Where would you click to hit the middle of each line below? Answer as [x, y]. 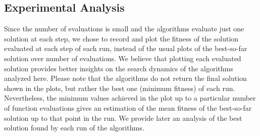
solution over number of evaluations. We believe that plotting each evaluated [123, 58]
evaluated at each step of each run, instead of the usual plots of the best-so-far [126, 48]
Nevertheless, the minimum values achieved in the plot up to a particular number [130, 98]
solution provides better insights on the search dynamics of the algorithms [119, 68]
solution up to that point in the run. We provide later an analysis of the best [123, 118]
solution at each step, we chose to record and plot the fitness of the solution [121, 38]
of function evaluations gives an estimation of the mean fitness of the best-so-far [128, 107]
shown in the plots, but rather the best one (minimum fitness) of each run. [120, 88]
